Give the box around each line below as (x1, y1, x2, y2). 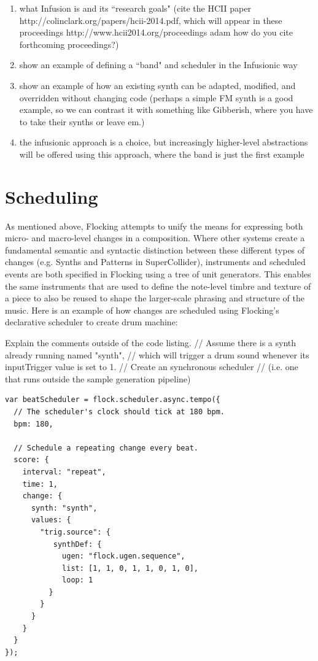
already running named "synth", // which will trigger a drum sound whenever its (5, 348, 309, 361)
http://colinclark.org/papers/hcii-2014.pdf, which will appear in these (19, 14, 282, 26)
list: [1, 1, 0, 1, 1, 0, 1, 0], (62, 563, 198, 573)
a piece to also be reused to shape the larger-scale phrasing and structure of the (5, 292, 304, 304)
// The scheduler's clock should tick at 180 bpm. (14, 407, 225, 416)
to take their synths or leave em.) (19, 115, 145, 128)
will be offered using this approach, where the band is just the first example (19, 147, 304, 160)
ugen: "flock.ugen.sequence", (62, 552, 185, 561)
